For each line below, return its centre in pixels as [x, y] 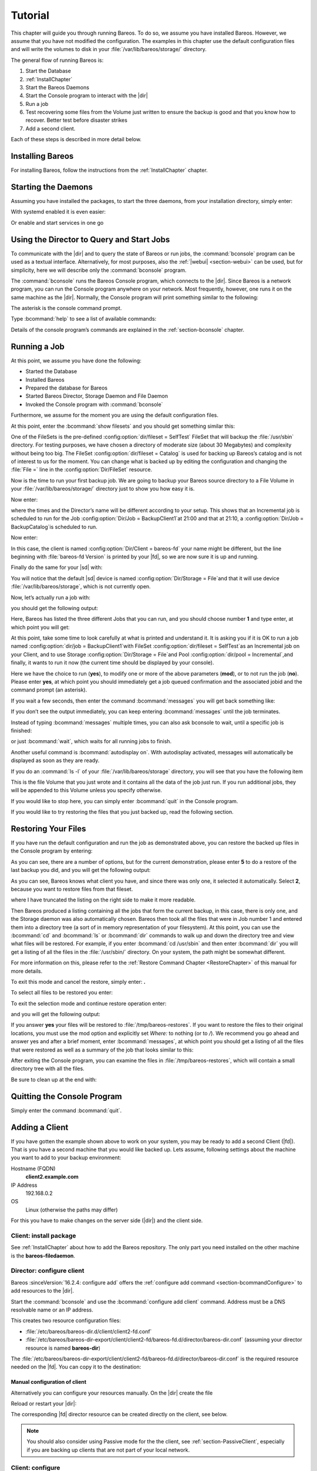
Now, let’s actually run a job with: [50, 597]
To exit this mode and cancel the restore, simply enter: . [78, 981]
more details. [27, 971]
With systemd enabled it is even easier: [58, 212]
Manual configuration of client [49, 1382]
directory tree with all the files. [48, 1069]
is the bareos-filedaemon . [43, 1256]
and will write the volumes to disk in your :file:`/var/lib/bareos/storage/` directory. [109, 49]
